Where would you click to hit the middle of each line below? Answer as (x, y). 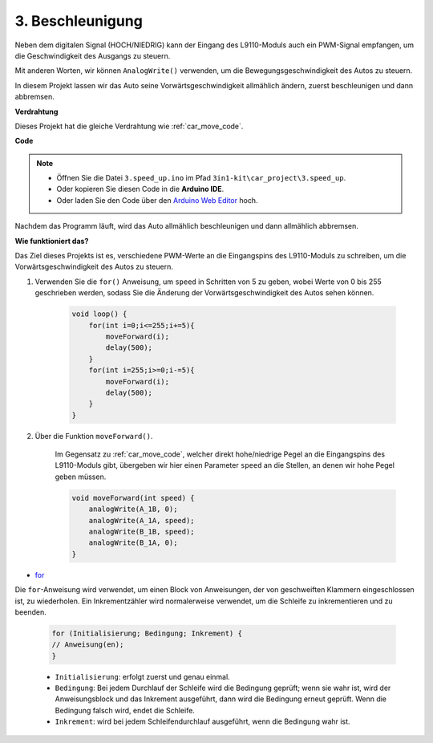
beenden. (31, 612)
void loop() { (99, 314)
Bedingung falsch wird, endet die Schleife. (125, 710)
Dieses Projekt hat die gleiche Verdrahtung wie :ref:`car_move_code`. (129, 126)
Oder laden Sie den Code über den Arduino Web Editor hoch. (157, 200)
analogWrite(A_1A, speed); (142, 520)
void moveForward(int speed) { (134, 498)
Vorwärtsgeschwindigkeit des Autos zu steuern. (94, 267)
